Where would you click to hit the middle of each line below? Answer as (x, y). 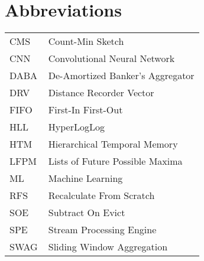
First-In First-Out (85, 110)
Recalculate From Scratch (101, 195)
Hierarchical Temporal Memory (113, 144)
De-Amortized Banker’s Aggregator (121, 76)
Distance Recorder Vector (101, 93)
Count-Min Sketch (86, 41)
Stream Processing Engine (102, 230)
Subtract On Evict (87, 213)
